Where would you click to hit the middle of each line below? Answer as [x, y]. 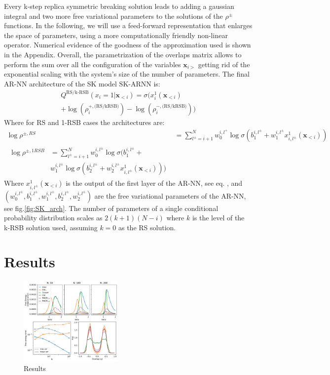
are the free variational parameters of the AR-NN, [170, 195]
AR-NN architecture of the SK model [60, 83]
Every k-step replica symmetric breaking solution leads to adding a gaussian [119, 6]
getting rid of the [224, 64]
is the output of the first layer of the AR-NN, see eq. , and [154, 183]
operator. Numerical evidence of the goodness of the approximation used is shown [128, 45]
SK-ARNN [135, 84]
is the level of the [218, 218]
